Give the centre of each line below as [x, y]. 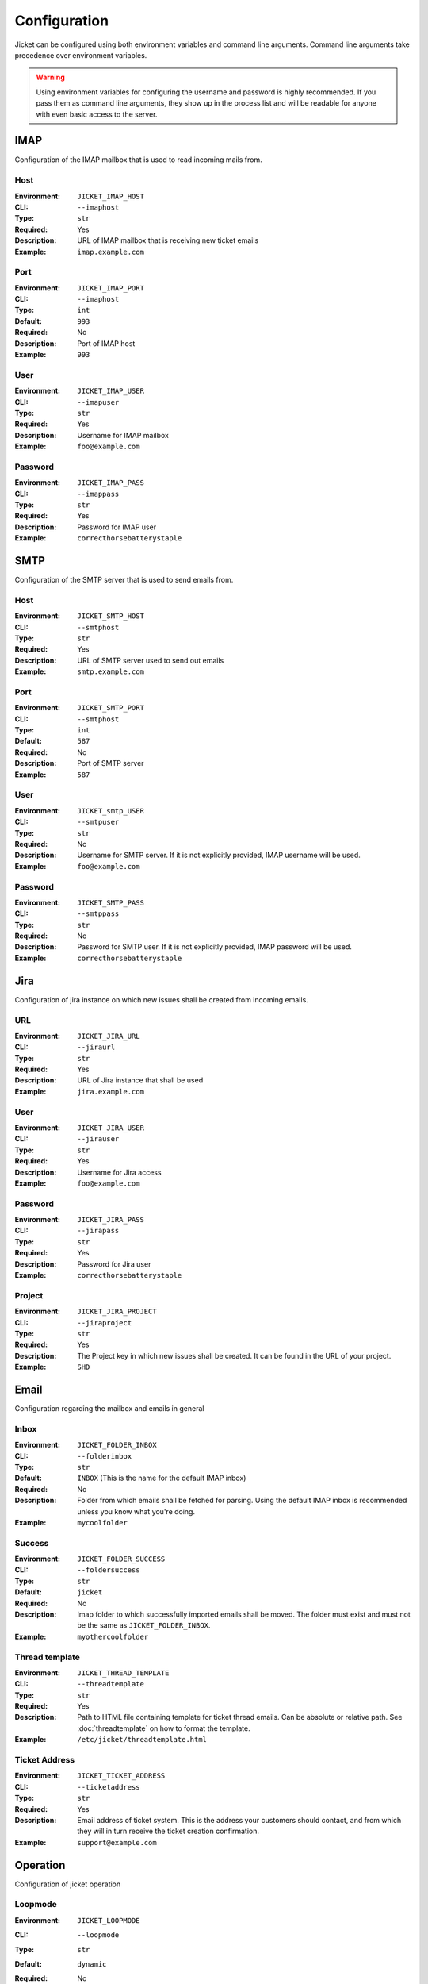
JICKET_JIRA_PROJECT [117, 1312]
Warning [50, 77]
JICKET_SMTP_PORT [111, 708]
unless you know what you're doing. [136, 1511]
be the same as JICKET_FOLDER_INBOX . [144, 1625]
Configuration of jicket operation [68, 1884]
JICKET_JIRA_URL [109, 1036]
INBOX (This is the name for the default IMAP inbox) [162, 1478]
